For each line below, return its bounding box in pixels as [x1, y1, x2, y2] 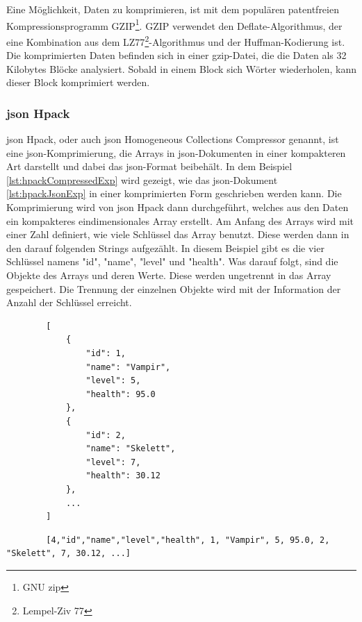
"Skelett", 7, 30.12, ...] [6, 548, 131, 559]
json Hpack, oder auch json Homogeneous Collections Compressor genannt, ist [6, 132, 339, 146]
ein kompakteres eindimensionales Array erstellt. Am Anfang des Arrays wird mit [6, 213, 354, 228]
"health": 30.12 [85, 471, 161, 481]
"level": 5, [85, 376, 141, 386]
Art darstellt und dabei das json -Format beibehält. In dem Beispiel [6, 159, 293, 174]
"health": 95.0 [85, 389, 156, 399]
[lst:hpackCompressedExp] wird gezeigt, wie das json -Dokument [6, 172, 278, 187]
